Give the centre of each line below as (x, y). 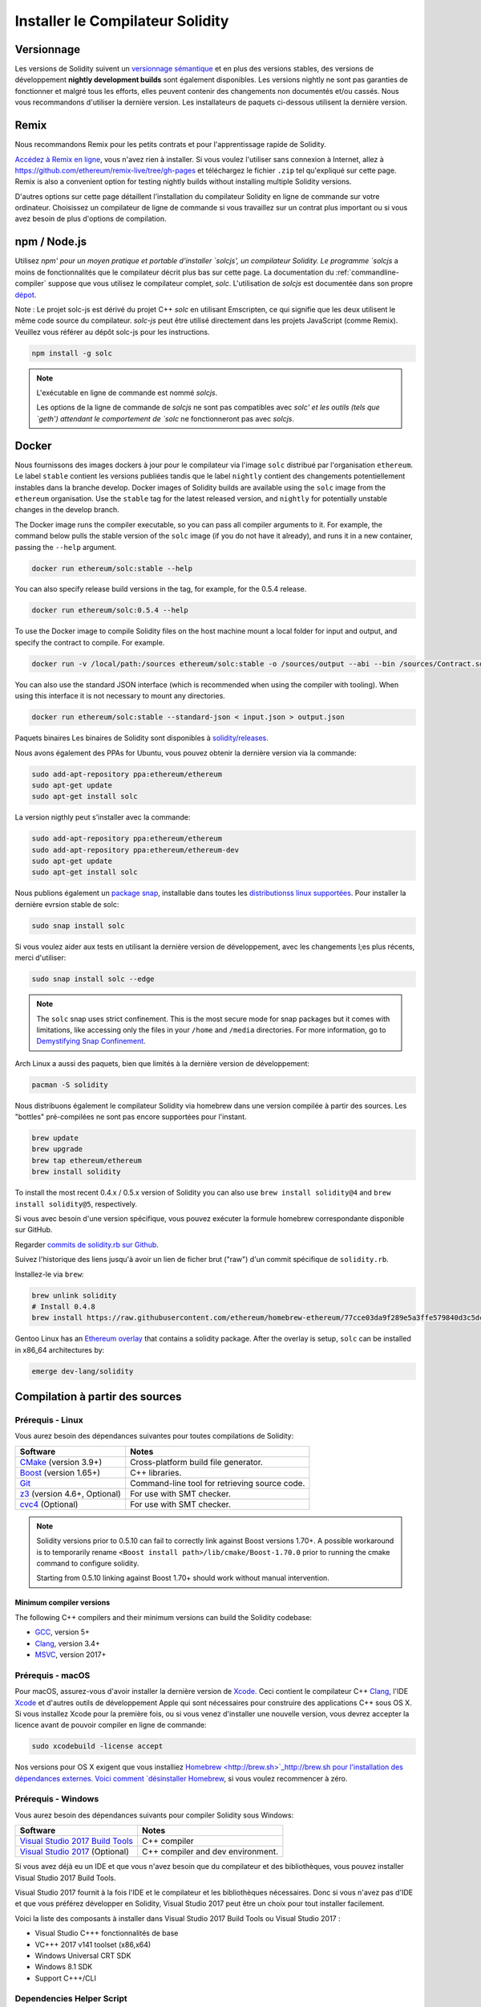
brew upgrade (57, 1149)
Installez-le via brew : (49, 1274)
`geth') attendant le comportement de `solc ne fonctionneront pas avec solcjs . (165, 418)
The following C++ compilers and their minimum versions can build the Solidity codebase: (164, 1617)
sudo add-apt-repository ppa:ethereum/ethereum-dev (135, 850)
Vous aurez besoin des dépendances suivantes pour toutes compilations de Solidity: (154, 1436)
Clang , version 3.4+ (67, 1643)
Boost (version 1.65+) (60, 1472)
